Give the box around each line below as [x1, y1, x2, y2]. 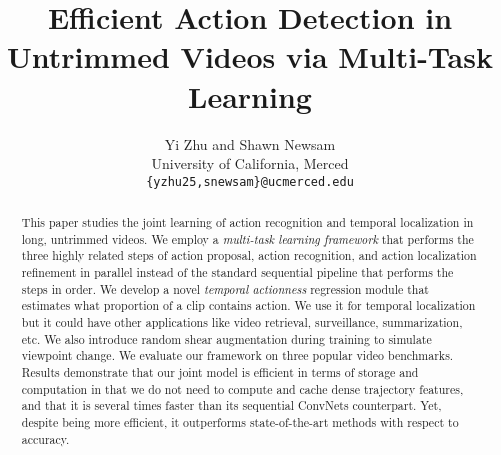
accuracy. [21, 430, 70, 447]
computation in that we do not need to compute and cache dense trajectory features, [21, 380, 464, 397]
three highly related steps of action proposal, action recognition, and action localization [21, 247, 477, 264]
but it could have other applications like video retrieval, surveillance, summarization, [21, 314, 463, 331]
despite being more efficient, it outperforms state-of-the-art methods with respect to [21, 414, 459, 431]
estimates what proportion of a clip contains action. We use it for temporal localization [21, 297, 476, 314]
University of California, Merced [151, 153, 349, 174]
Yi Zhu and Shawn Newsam [164, 133, 336, 154]
